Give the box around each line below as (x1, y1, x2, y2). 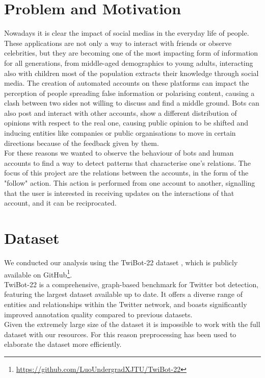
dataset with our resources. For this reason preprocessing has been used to (4, 329, 236, 339)
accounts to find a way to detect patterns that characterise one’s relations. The (4, 157, 251, 168)
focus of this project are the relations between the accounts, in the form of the (4, 167, 249, 178)
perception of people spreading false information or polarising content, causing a (4, 87, 255, 98)
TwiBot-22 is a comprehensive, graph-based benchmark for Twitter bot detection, (4, 279, 259, 289)
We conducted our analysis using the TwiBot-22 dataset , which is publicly (4, 257, 238, 267)
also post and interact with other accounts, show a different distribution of (4, 107, 237, 118)
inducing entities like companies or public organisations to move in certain (4, 128, 236, 138)
